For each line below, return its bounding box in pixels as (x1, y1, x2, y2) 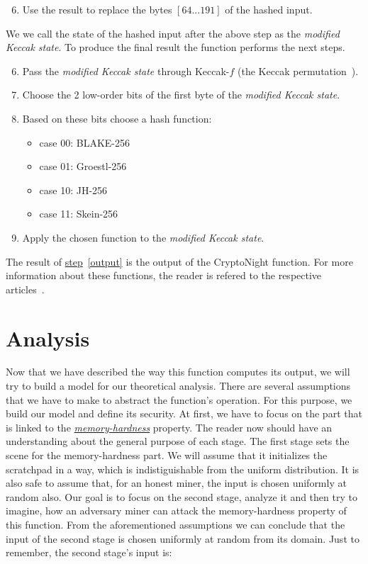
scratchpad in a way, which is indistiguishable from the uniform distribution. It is (6, 461, 359, 476)
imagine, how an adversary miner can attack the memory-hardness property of (6, 503, 347, 518)
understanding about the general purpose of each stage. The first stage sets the (6, 434, 350, 449)
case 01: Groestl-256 (39, 159, 127, 174)
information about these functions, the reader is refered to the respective (6, 268, 322, 283)
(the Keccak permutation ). (238, 63, 359, 78)
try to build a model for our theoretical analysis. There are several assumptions (6, 378, 351, 393)
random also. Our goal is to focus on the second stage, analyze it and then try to (6, 489, 357, 504)
